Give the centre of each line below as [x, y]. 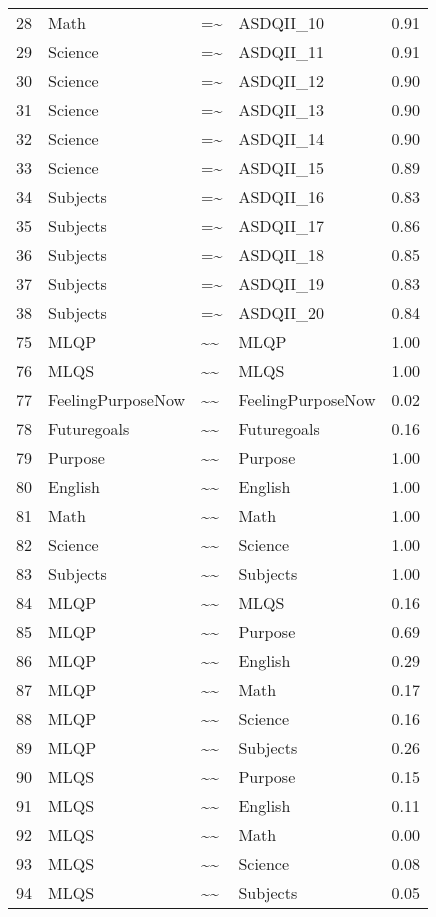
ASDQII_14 [281, 138]
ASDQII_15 [281, 167]
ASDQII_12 [281, 80]
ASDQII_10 [281, 22]
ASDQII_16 [281, 196]
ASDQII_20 [281, 312]
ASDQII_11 [281, 51]
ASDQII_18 [281, 254]
